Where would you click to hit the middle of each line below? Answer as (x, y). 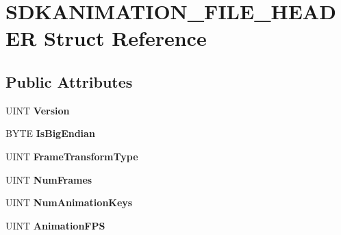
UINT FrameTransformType (72, 156)
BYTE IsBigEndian (50, 133)
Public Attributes (69, 81)
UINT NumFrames (49, 179)
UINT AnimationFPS (55, 225)
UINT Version (38, 110)
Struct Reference (125, 38)
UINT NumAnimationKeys (69, 202)
